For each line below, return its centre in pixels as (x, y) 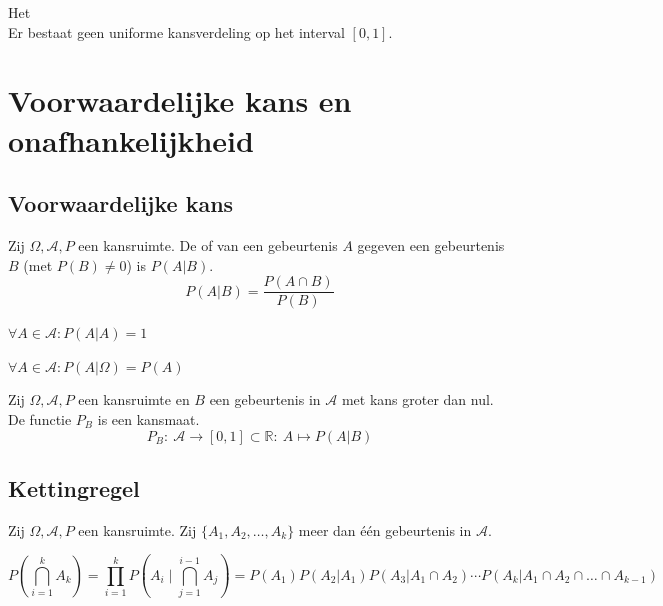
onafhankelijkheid (131, 139)
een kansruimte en (134, 399)
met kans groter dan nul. (417, 399)
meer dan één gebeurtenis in (385, 529)
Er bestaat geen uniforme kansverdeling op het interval (176, 31)
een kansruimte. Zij (137, 529)
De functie (40, 418)
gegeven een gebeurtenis (431, 244)
